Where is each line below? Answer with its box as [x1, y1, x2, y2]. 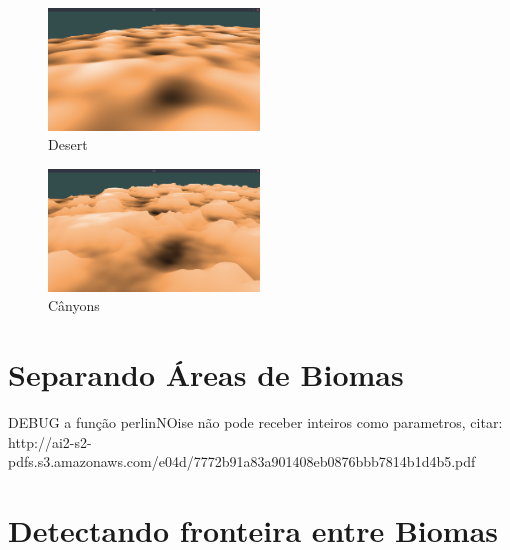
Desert [48, 134, 88, 155]
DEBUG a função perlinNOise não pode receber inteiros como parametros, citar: [8, 412, 503, 433]
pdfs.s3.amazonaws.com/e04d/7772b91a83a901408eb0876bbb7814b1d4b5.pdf [8, 451, 476, 472]
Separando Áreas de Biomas [8, 354, 404, 395]
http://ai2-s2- [8, 431, 92, 452]
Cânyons [48, 295, 100, 316]
